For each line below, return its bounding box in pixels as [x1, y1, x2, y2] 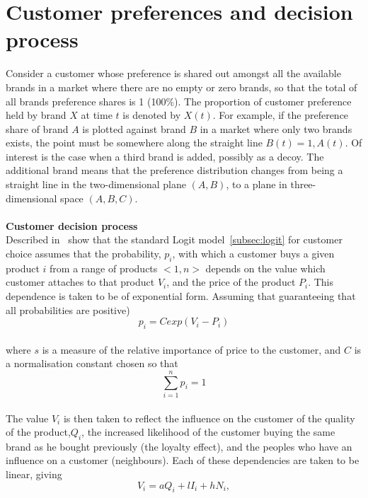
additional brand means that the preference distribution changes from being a [6, 163, 343, 178]
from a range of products [50, 260, 158, 275]
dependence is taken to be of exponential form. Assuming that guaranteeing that [6, 289, 356, 303]
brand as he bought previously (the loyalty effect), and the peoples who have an [6, 439, 352, 453]
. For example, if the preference [212, 108, 349, 122]
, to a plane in [226, 177, 287, 192]
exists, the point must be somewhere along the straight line [6, 135, 263, 150]
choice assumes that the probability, [6, 246, 161, 261]
